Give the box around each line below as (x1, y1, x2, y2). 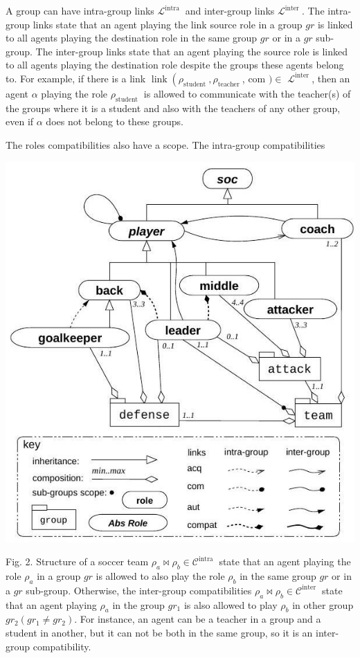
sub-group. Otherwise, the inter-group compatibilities (26, 583, 252, 597)
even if (6, 114, 34, 129)
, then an (312, 71, 350, 85)
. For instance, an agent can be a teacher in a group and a (74, 612, 321, 626)
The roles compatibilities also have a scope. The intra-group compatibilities (6, 137, 325, 152)
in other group (292, 597, 354, 612)
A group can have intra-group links (6, 3, 154, 17)
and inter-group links (185, 3, 275, 17)
